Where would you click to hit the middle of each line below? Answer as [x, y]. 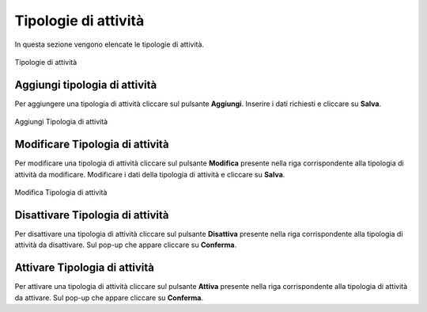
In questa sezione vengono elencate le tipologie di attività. [110, 44]
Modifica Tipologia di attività [61, 192]
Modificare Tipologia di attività [92, 145]
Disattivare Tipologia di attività [92, 215]
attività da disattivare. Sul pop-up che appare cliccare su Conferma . [126, 245]
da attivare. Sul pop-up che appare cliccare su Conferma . [109, 298]
